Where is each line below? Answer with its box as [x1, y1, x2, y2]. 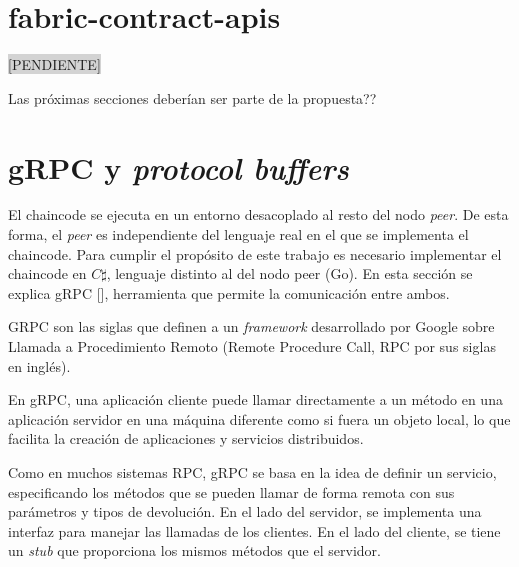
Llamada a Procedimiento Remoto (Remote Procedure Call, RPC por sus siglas [8, 336, 496, 356]
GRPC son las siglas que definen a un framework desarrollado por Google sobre [8, 316, 495, 337]
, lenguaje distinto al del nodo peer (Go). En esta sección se [106, 263, 473, 284]
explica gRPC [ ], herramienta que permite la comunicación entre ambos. [8, 282, 450, 303]
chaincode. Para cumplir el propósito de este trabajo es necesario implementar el [8, 243, 502, 264]
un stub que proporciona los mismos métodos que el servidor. [8, 540, 381, 561]
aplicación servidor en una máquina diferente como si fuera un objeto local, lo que [8, 408, 511, 429]
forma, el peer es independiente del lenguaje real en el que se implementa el [8, 224, 469, 245]
